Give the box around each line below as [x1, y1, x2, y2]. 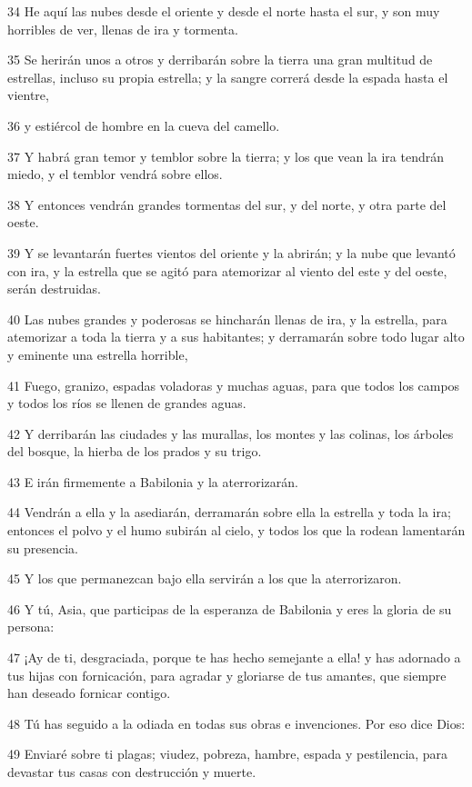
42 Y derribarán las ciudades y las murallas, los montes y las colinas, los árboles [7, 423, 454, 443]
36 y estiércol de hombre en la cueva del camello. [7, 115, 280, 134]
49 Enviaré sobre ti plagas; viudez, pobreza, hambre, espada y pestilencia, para [7, 744, 448, 763]
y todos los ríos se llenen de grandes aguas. [7, 393, 246, 413]
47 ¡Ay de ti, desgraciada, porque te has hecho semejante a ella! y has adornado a [7, 648, 461, 667]
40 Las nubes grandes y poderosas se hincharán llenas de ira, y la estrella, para [7, 309, 447, 328]
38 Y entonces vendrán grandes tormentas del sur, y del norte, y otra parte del [7, 194, 447, 214]
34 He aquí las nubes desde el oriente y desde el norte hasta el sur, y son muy [7, 2, 440, 20]
